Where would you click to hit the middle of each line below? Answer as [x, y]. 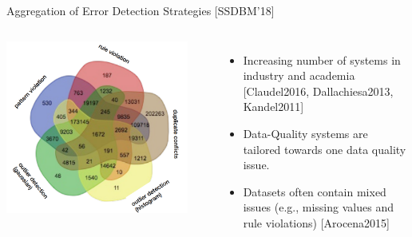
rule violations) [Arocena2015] [317, 222]
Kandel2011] [273, 107]
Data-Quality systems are [305, 133]
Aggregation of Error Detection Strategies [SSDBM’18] [141, 10]
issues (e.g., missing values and [318, 207]
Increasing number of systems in [322, 59]
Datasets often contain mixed [315, 191]
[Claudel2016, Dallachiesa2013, [318, 91]
